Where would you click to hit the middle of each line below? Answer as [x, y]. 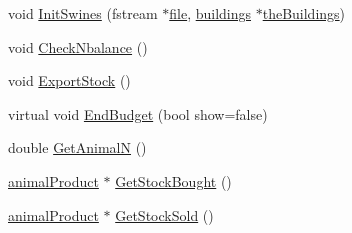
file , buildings [210, 13]
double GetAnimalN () [77, 147]
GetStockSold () [164, 214]
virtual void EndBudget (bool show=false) [138, 113]
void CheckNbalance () [78, 46]
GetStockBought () [173, 180]
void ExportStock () [69, 80]
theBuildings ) [304, 13]
